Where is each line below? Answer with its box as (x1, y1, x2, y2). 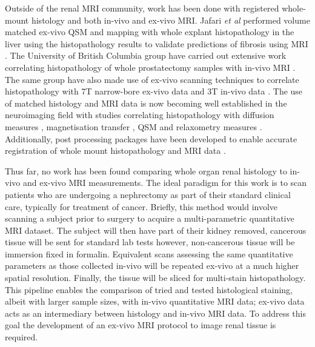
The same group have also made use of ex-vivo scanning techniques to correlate (5, 73, 299, 85)
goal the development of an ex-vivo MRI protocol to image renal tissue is (5, 319, 276, 331)
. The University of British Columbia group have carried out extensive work (5, 49, 287, 62)
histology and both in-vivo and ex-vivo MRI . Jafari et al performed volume (31, 13, 310, 26)
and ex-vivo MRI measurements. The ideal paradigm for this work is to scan (22, 176, 307, 189)
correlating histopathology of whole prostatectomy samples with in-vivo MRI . (5, 61, 296, 73)
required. (5, 331, 38, 343)
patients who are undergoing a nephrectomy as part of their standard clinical (5, 188, 291, 200)
